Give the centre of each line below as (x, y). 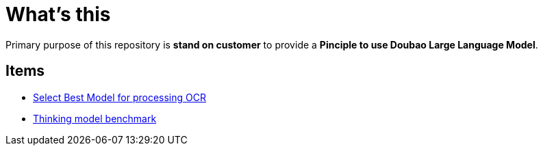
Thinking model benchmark (95, 118)
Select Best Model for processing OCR (119, 97)
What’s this (58, 14)
